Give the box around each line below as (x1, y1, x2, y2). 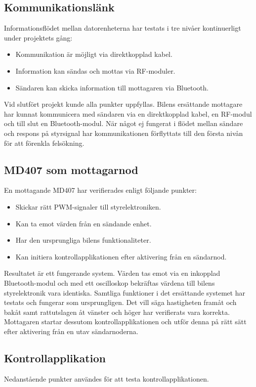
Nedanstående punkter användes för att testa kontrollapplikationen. (4, 373, 209, 384)
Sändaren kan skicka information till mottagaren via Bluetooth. (15, 82, 209, 92)
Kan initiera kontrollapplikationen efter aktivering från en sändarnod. (15, 251, 227, 261)
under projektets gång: (4, 32, 73, 43)
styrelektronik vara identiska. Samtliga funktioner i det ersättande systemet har (4, 287, 245, 298)
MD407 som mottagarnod (4, 162, 138, 177)
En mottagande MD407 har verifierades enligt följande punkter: (4, 185, 197, 195)
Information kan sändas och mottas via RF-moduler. (15, 65, 175, 76)
